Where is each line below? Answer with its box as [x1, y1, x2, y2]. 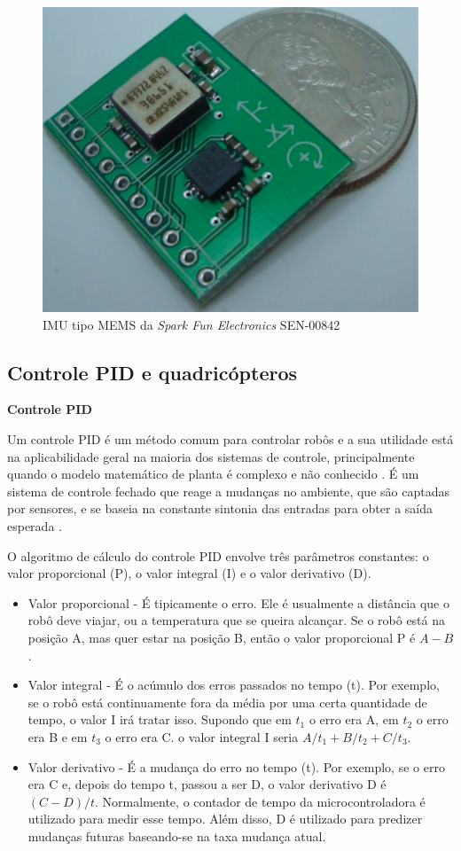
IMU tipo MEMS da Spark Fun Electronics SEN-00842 [43, 315, 340, 333]
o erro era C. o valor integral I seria [105, 727, 299, 746]
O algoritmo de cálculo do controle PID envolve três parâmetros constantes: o [7, 546, 429, 565]
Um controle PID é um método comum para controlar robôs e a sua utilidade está [7, 430, 454, 449]
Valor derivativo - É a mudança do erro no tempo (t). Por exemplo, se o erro [27, 757, 445, 776]
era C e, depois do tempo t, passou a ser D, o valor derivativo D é [27, 775, 387, 793]
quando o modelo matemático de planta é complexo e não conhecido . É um [7, 465, 419, 483]
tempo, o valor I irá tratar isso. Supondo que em [27, 710, 292, 729]
